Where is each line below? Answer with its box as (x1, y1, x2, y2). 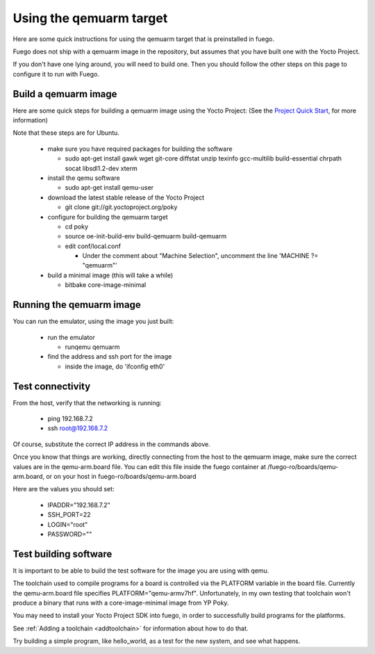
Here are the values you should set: (12, 485, 115, 493)
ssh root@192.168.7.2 (47, 424, 108, 432)
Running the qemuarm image (12, 299, 142, 311)
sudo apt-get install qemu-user (65, 183, 154, 192)
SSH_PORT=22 (47, 511, 91, 519)
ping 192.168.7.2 (47, 414, 93, 423)
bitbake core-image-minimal (65, 281, 147, 289)
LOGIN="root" (47, 520, 88, 528)
